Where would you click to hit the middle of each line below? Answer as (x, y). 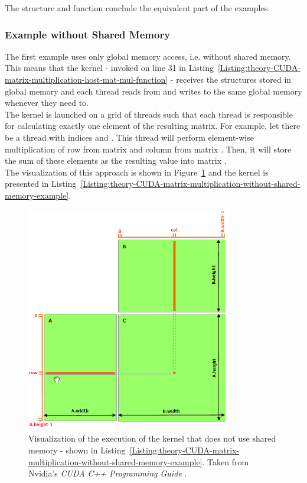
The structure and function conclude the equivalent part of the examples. (138, 8)
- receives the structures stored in (231, 79)
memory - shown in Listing (77, 450)
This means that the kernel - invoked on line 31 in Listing (109, 68)
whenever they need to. (47, 103)
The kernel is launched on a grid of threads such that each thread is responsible (149, 114)
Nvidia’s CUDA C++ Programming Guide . (108, 473)
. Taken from (226, 461)
